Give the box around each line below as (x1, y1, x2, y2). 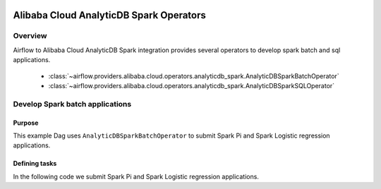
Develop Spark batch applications (13, 99, 132, 109)
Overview (13, 31, 47, 41)
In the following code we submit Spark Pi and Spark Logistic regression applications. (13, 172, 259, 181)
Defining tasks (13, 159, 57, 168)
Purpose (13, 118, 39, 127)
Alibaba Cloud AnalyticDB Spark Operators (13, 9, 206, 21)
